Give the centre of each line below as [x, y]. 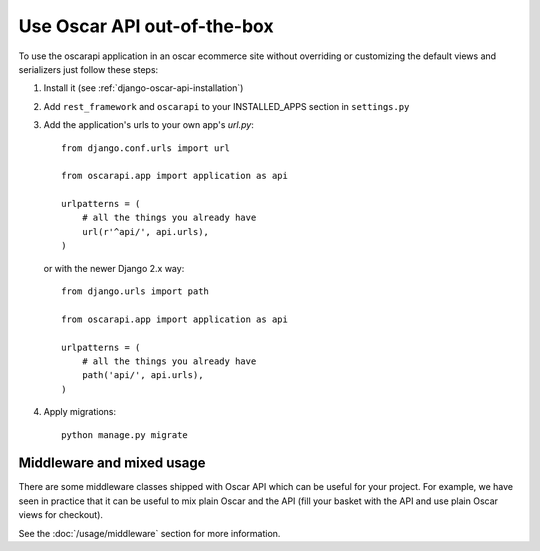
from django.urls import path [135, 291]
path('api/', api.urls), [142, 375]
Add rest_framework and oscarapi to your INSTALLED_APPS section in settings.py [226, 106]
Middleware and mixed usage [112, 463]
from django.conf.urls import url [145, 148]
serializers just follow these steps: [88, 69]
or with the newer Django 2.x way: [114, 268]
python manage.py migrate [125, 434]
